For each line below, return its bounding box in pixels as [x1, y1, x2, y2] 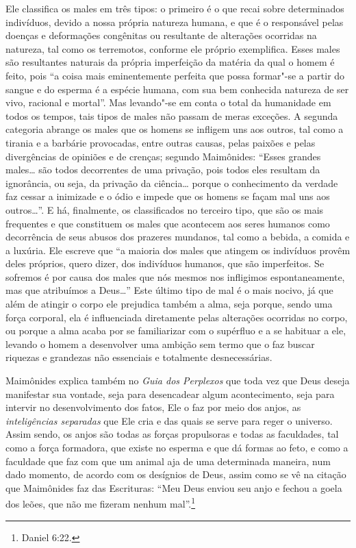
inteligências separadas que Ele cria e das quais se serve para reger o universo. [5, 413, 333, 427]
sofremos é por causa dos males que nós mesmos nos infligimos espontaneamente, [5, 269, 345, 284]
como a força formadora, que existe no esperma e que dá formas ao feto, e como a [5, 440, 348, 454]
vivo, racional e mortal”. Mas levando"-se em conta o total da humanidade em [5, 95, 331, 110]
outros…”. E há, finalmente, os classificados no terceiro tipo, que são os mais [5, 202, 324, 216]
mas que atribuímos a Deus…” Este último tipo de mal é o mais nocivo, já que [5, 283, 333, 297]
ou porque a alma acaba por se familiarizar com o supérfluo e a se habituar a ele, [5, 323, 346, 338]
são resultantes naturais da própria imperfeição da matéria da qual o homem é [5, 55, 335, 69]
